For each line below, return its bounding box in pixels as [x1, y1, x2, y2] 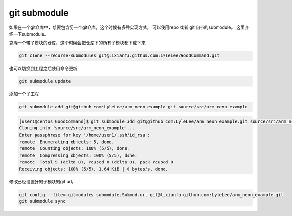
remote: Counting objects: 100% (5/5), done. [19, 146, 130, 151]
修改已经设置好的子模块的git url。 [9, 179, 76, 184]
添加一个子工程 [9, 91, 39, 97]
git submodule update [19, 78, 71, 84]
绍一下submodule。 [9, 31, 49, 36]
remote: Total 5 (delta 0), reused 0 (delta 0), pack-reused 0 [19, 160, 174, 165]
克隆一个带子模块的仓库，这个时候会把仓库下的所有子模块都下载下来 [9, 40, 146, 46]
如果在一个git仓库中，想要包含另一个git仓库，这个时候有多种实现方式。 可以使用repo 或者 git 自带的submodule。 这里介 [9, 24, 249, 30]
